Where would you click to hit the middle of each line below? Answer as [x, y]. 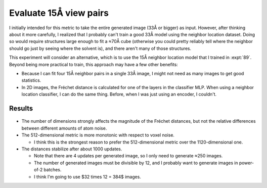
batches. [53, 170]
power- [246, 163]
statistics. [31, 80]
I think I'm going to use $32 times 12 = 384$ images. [87, 177]
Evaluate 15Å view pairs [59, 13]
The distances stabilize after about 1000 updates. [72, 149]
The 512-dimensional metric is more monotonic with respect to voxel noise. [98, 135]
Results [21, 108]
